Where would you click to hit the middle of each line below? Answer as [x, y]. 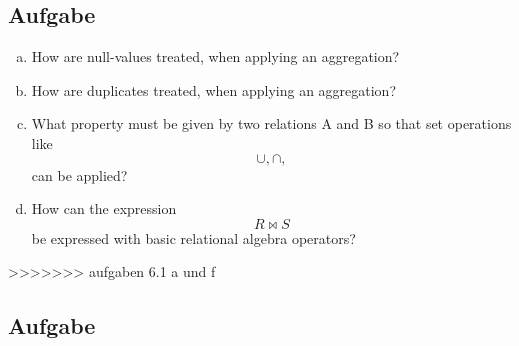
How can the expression [104, 208]
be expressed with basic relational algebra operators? [193, 237]
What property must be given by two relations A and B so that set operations [271, 123]
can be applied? [79, 174]
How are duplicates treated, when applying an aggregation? [214, 89]
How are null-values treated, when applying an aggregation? [215, 56]
